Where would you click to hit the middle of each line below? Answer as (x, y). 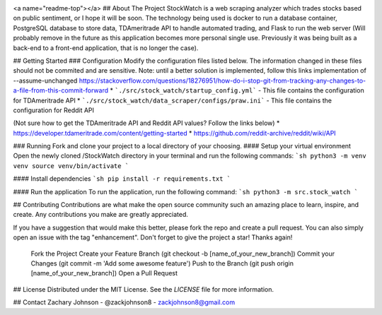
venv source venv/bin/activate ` (71, 166)
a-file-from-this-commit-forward (61, 90)
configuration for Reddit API (54, 110)
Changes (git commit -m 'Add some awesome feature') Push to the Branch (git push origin (162, 263)
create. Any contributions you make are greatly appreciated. (101, 215)
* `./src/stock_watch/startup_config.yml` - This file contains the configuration (237, 90)
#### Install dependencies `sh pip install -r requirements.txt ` (122, 179)
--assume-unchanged (45, 81)
